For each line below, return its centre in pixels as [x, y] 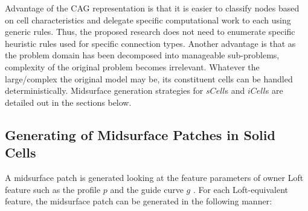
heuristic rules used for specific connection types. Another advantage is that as [150, 43]
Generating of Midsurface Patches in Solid [140, 134]
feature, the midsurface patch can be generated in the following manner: [139, 201]
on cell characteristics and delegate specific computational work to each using [148, 20]
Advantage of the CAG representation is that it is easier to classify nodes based [152, 8]
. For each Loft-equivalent [241, 189]
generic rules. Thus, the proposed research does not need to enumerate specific [150, 32]
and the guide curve [147, 189]
